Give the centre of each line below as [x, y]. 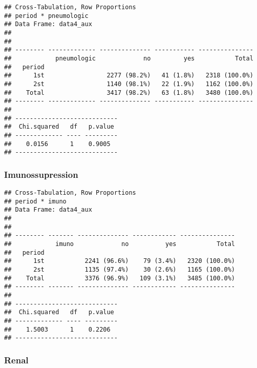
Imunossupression [41, 174]
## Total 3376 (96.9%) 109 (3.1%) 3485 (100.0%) [120, 278]
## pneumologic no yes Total [129, 58]
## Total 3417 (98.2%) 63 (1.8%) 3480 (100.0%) [129, 93]
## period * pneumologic [46, 16]
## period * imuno [35, 201]
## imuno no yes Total [120, 244]
